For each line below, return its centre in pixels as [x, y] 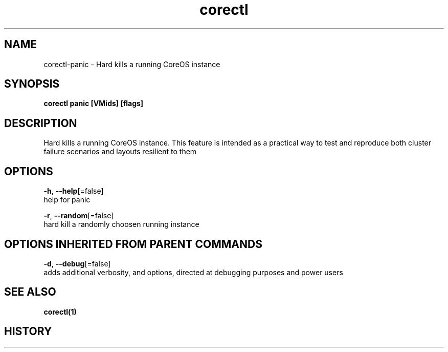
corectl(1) [60, 312]
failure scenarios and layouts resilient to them [120, 152]
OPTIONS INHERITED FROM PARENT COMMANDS [133, 244]
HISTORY [28, 332]
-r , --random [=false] [79, 216]
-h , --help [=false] [74, 191]
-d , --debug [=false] [77, 263]
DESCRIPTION [41, 123]
